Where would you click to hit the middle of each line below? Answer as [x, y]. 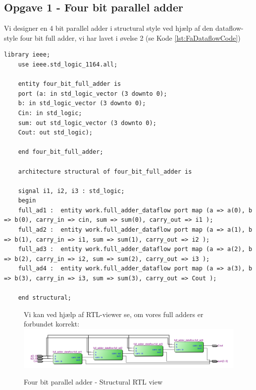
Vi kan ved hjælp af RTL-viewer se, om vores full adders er [114, 314]
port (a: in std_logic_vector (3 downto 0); [93, 94]
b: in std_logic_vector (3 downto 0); [82, 103]
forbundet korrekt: [52, 324]
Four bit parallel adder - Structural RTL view [93, 382]
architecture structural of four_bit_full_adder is [105, 171]
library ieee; [27, 55]
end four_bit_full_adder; [61, 152]
